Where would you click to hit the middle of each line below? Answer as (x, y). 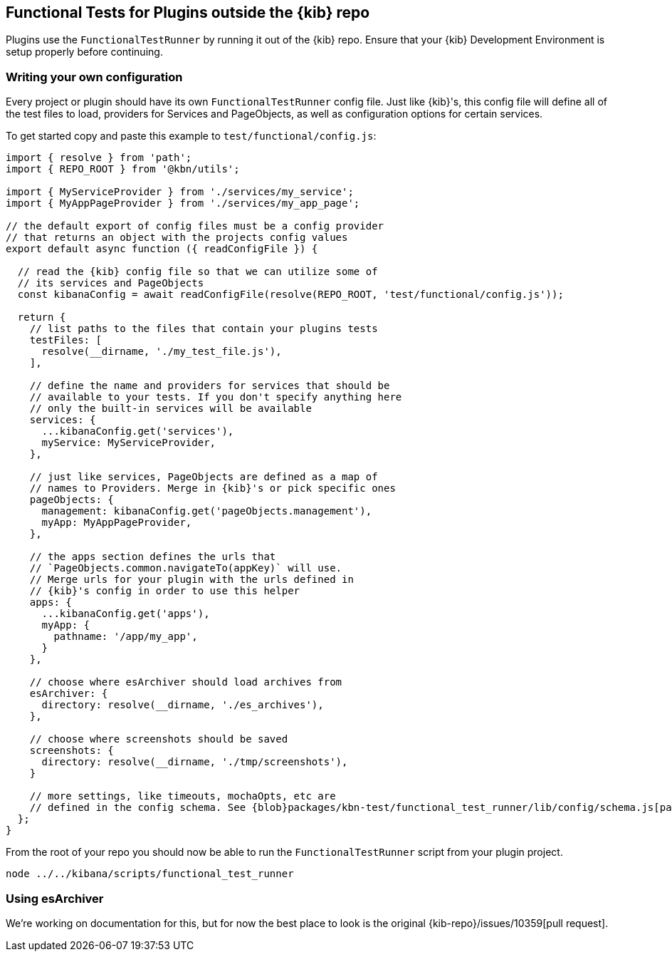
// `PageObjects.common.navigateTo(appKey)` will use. (186, 568)
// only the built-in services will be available (170, 409)
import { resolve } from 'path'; (99, 158)
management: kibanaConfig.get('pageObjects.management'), (207, 511)
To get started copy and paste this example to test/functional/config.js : (191, 136)
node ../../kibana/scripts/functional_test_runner (150, 874)
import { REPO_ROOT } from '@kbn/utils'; (123, 169)
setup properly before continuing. (84, 52)
